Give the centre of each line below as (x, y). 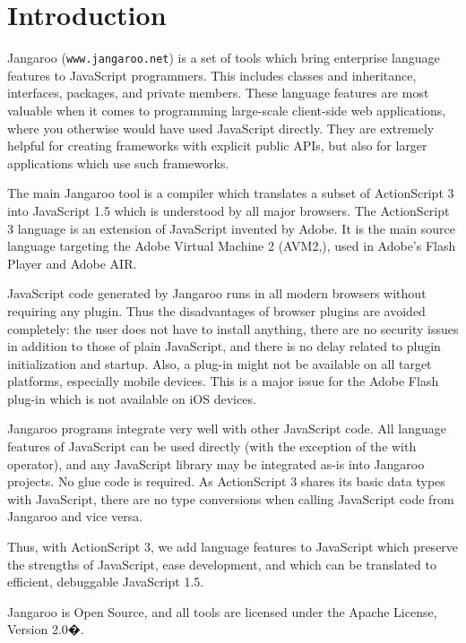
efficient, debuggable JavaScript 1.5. (106, 582)
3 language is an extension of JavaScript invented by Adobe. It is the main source (231, 228)
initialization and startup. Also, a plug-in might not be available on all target (220, 363)
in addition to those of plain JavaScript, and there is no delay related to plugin (224, 346)
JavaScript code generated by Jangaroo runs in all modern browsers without (217, 293)
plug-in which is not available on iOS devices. (132, 398)
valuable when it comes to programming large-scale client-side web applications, (227, 110)
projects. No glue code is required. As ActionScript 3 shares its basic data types (226, 481)
